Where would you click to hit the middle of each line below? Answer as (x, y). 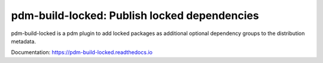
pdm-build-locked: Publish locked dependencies (135, 15)
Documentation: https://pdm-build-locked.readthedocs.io (82, 52)
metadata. (23, 41)
